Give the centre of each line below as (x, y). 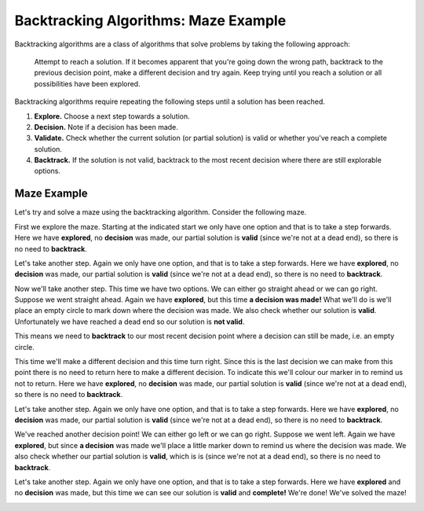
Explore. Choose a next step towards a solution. (112, 116)
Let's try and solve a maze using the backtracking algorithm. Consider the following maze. (161, 212)
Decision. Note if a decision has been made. (106, 127)
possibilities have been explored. (87, 83)
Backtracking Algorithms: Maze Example (150, 20)
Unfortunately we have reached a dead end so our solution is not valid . (130, 322)
